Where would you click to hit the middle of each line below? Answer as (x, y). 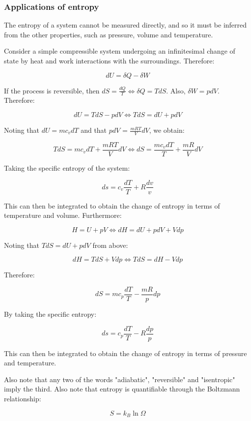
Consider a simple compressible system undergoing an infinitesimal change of (120, 51)
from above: (110, 245)
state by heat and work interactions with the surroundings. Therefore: (109, 60)
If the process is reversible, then (52, 90)
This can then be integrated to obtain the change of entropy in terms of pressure (125, 353)
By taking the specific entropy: (50, 314)
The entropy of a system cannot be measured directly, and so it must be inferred (125, 25)
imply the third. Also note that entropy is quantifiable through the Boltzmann (122, 389)
